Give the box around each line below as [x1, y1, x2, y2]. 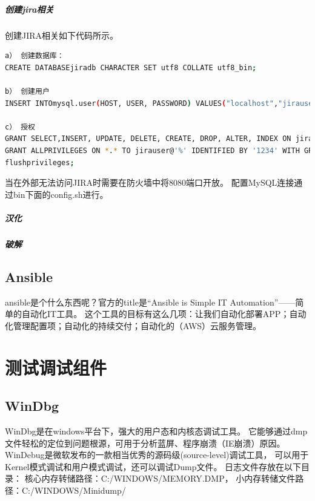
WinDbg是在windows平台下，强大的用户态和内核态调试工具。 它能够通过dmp [5, 425, 308, 437]
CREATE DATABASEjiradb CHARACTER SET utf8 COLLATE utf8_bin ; [5, 63, 257, 72]
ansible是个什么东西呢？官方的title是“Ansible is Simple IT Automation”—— [5, 295, 296, 308]
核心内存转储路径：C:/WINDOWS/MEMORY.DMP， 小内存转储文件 [24, 472, 296, 485]
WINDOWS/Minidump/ [34, 483, 126, 496]
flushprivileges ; [5, 158, 75, 167]
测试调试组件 [5, 355, 107, 379]
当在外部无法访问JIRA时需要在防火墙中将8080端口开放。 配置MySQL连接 [5, 176, 294, 189]
